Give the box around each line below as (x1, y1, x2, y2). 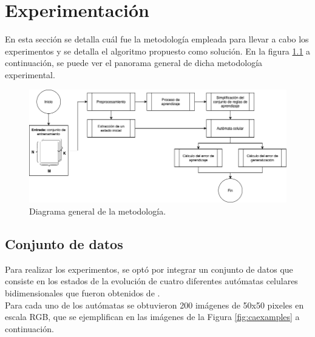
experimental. (5, 68, 55, 81)
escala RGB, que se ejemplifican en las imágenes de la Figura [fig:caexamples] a (5, 310, 300, 323)
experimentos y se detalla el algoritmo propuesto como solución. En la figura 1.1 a (5, 44, 311, 57)
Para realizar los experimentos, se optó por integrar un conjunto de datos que (5, 262, 293, 275)
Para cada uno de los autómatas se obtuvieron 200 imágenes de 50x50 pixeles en (5, 298, 304, 311)
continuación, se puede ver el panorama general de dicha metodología (5, 56, 263, 69)
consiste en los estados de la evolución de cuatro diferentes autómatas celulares (5, 275, 298, 287)
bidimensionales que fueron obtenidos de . (5, 287, 160, 299)
